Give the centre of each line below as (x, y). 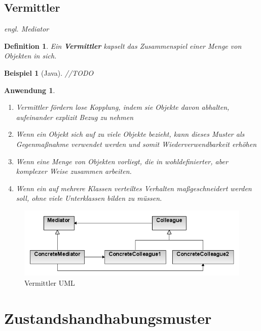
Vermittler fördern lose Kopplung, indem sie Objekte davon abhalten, (123, 107)
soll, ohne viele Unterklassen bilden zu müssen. (89, 198)
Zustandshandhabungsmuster (108, 318)
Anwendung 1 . (30, 90)
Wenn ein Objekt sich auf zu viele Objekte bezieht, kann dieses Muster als (130, 134)
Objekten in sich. (30, 56)
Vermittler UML (50, 282)
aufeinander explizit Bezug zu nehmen (75, 117)
